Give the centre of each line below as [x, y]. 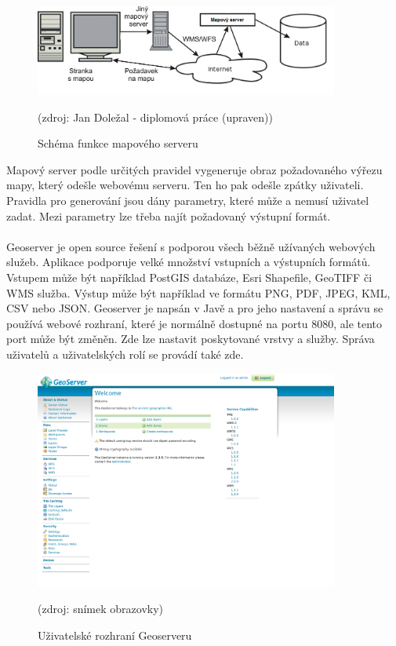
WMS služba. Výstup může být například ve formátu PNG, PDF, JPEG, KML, [198, 292]
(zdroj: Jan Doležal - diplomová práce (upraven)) [155, 117]
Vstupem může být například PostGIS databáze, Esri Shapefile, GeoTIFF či [189, 277]
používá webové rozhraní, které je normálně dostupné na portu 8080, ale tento [194, 323]
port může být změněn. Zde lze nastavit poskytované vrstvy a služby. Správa [191, 339]
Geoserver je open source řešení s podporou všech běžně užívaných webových [191, 246]
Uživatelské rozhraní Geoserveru [115, 635]
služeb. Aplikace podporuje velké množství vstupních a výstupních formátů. [189, 262]
